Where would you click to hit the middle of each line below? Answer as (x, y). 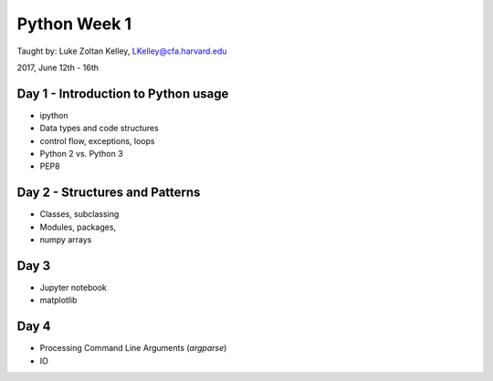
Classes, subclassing (79, 214)
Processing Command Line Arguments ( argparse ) (133, 348)
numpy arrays (66, 240)
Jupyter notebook (73, 288)
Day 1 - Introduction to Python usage (123, 93)
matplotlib (58, 300)
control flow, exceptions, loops (97, 140)
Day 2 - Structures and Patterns (109, 193)
